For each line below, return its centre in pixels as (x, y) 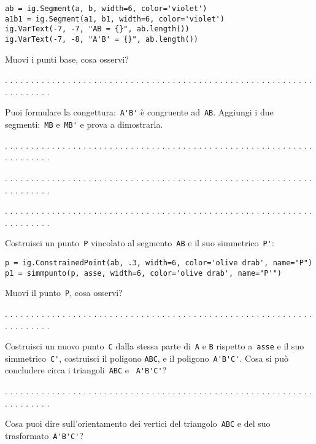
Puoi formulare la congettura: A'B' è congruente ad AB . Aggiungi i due (139, 112)
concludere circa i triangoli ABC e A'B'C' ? (86, 370)
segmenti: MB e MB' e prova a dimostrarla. (84, 124)
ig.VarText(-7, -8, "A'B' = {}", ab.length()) (102, 39)
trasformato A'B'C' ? (44, 435)
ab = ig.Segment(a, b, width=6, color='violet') (106, 9)
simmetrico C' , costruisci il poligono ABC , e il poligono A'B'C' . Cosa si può (147, 358)
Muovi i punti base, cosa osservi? (67, 59)
